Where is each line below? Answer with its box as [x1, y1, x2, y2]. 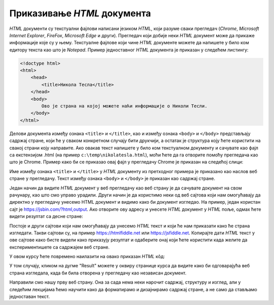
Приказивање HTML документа [9, 8, 151, 19]
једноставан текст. [9, 293, 50, 300]
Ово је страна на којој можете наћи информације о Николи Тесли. [41, 103, 208, 109]
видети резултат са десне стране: [9, 213, 83, 219]
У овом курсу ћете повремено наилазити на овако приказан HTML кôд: [9, 254, 165, 260]
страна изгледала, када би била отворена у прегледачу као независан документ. [9, 270, 187, 276]
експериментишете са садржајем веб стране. [9, 244, 110, 250]
